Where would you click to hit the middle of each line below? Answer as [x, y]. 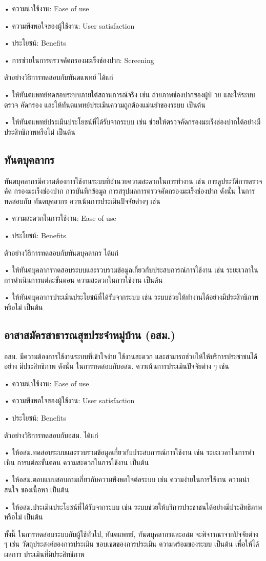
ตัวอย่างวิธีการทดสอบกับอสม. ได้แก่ [51, 435]
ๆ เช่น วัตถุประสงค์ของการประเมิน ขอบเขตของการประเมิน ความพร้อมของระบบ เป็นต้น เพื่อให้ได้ [132, 544]
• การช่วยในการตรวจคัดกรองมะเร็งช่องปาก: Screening [79, 60]
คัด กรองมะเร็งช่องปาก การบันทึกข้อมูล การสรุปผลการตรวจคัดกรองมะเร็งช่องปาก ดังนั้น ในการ [130, 191]
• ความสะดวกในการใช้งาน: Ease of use [60, 218]
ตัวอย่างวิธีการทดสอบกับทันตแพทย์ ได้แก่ [59, 77]
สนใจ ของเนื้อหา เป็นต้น [37, 490]
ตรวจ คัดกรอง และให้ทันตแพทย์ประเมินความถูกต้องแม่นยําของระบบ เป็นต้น [105, 104]
